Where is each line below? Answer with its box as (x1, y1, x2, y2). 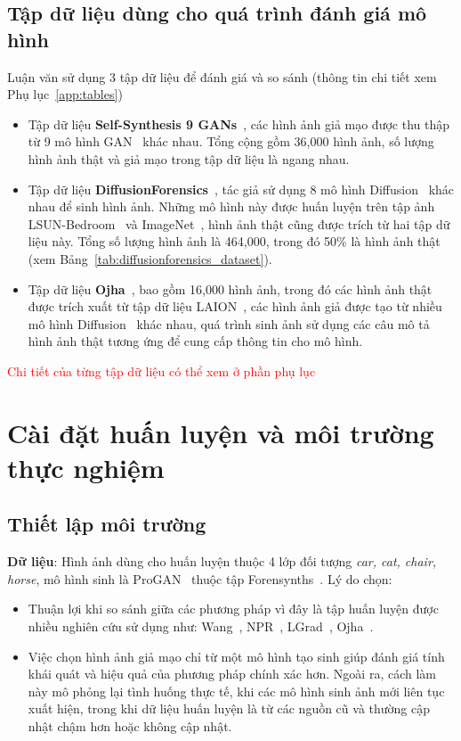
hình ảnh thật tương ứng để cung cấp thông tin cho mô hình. (28, 332, 363, 350)
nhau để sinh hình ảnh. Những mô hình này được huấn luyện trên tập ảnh (28, 197, 435, 216)
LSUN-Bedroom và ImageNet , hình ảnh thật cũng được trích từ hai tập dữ (28, 214, 450, 233)
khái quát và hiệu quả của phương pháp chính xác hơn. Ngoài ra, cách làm (28, 664, 436, 683)
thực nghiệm (7, 449, 165, 485)
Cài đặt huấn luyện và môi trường (7, 414, 434, 450)
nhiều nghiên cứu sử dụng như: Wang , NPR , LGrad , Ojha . (28, 617, 374, 636)
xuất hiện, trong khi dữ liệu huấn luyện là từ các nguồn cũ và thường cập (28, 699, 431, 718)
